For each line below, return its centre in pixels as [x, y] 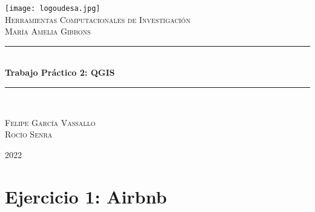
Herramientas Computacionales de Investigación [98, 19]
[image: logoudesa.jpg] [53, 8]
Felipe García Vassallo [50, 122]
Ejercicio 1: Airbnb [86, 196]
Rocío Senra [29, 134]
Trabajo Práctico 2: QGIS [60, 72]
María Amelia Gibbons [48, 31]
